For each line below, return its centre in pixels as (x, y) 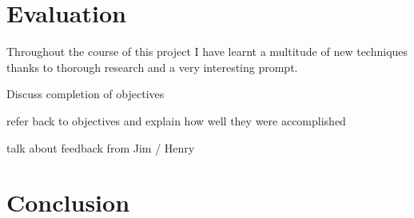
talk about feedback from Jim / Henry (101, 147)
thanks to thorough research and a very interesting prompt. (152, 67)
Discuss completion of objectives (86, 94)
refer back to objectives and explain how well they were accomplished (176, 120)
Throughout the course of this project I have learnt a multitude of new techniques (207, 52)
